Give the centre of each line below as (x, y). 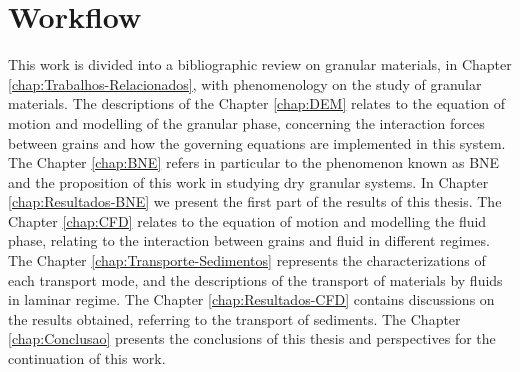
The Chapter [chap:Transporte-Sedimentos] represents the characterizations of (247, 260)
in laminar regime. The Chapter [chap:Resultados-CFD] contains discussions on (251, 299)
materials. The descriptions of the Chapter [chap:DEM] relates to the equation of (257, 103)
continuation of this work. (87, 358)
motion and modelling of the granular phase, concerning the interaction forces (246, 122)
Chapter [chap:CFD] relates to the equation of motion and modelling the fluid (247, 220)
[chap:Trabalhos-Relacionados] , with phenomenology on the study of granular (245, 83)
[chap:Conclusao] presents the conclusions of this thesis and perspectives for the (252, 338)
